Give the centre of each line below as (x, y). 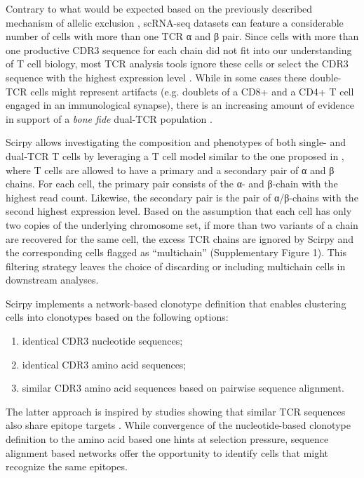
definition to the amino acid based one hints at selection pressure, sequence (167, 439)
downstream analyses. (52, 280)
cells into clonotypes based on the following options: (117, 317)
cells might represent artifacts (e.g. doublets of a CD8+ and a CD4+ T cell (192, 91)
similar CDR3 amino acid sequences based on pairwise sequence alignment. (183, 388)
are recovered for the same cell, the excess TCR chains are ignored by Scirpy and (180, 238)
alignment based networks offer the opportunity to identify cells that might (167, 452)
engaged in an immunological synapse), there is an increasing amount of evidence (180, 105)
